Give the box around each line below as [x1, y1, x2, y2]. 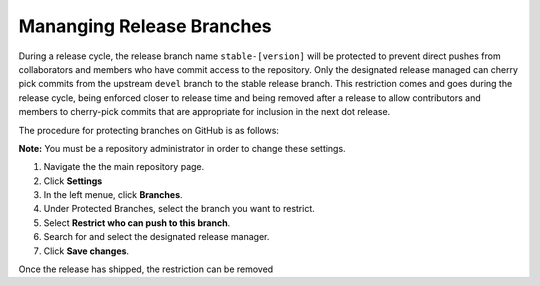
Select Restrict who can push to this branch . [43, 216, 231, 229]
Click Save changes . [43, 245, 130, 257]
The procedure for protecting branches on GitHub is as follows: [18, 124, 280, 136]
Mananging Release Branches [18, 15, 272, 37]
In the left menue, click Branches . [43, 189, 184, 201]
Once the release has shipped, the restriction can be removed [18, 263, 274, 275]
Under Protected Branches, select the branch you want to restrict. [43, 203, 315, 215]
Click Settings [43, 175, 103, 187]
